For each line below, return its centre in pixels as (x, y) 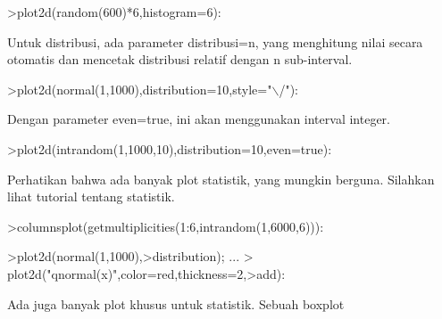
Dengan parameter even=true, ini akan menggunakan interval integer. (199, 119)
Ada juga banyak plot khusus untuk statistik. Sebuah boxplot (176, 303)
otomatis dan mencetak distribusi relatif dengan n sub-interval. (180, 59)
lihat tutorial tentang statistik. (91, 196)
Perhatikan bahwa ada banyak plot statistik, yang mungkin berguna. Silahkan (221, 179)
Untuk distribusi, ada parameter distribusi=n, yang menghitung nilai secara (215, 41)
